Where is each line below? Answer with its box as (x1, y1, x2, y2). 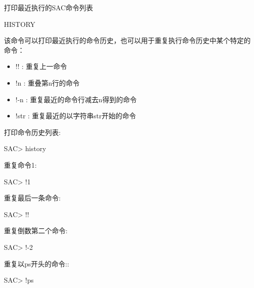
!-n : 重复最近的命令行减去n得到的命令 (15, 94, 137, 104)
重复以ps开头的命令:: (4, 258, 69, 268)
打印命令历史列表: (4, 127, 61, 137)
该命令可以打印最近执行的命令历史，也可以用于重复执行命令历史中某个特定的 (4, 35, 251, 45)
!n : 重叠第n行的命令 (15, 77, 80, 88)
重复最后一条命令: (4, 193, 61, 203)
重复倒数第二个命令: (4, 225, 68, 236)
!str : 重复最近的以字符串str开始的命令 (15, 111, 136, 121)
